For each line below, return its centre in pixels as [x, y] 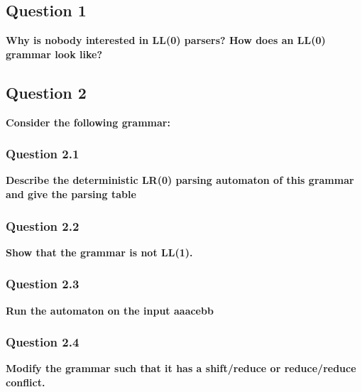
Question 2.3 [43, 284]
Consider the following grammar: [88, 122]
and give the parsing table [71, 194]
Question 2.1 [43, 154]
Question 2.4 [43, 342]
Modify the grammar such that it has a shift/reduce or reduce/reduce [181, 368]
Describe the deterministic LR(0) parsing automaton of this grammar [180, 180]
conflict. [26, 382]
